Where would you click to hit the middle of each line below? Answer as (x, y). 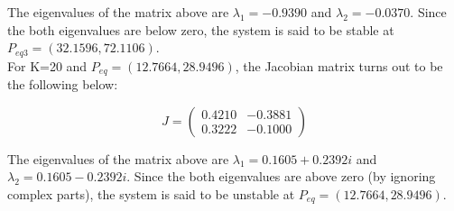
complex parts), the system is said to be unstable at (151, 193)
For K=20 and (47, 65)
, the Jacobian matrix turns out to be (339, 65)
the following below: (63, 84)
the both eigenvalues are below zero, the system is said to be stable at (201, 29)
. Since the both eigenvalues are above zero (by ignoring (281, 176)
